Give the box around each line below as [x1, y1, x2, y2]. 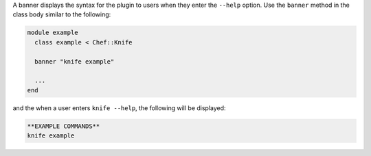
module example [27, 29, 78, 37]
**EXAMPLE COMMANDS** [27, 122, 100, 130]
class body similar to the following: [12, 10, 111, 18]
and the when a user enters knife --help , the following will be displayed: [12, 103, 226, 112]
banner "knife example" [34, 57, 115, 65]
